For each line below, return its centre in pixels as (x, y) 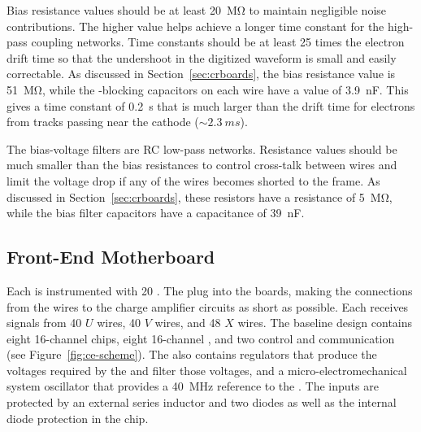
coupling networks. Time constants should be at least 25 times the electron (218, 42)
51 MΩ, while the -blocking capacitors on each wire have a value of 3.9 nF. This (208, 89)
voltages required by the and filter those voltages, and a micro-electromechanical (207, 370)
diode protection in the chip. (78, 418)
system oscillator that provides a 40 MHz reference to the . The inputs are (193, 386)
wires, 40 (119, 323)
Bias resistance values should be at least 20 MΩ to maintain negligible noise (197, 10)
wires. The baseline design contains (325, 323)
